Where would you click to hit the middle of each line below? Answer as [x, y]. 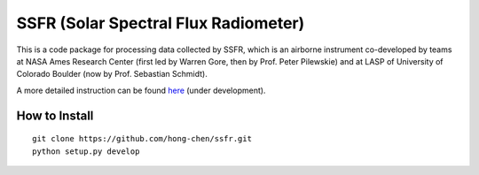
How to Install [55, 115]
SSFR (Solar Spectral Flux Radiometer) [161, 23]
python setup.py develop [86, 151]
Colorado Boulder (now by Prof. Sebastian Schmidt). [112, 74]
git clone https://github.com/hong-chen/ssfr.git [142, 139]
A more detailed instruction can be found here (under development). [141, 90]
